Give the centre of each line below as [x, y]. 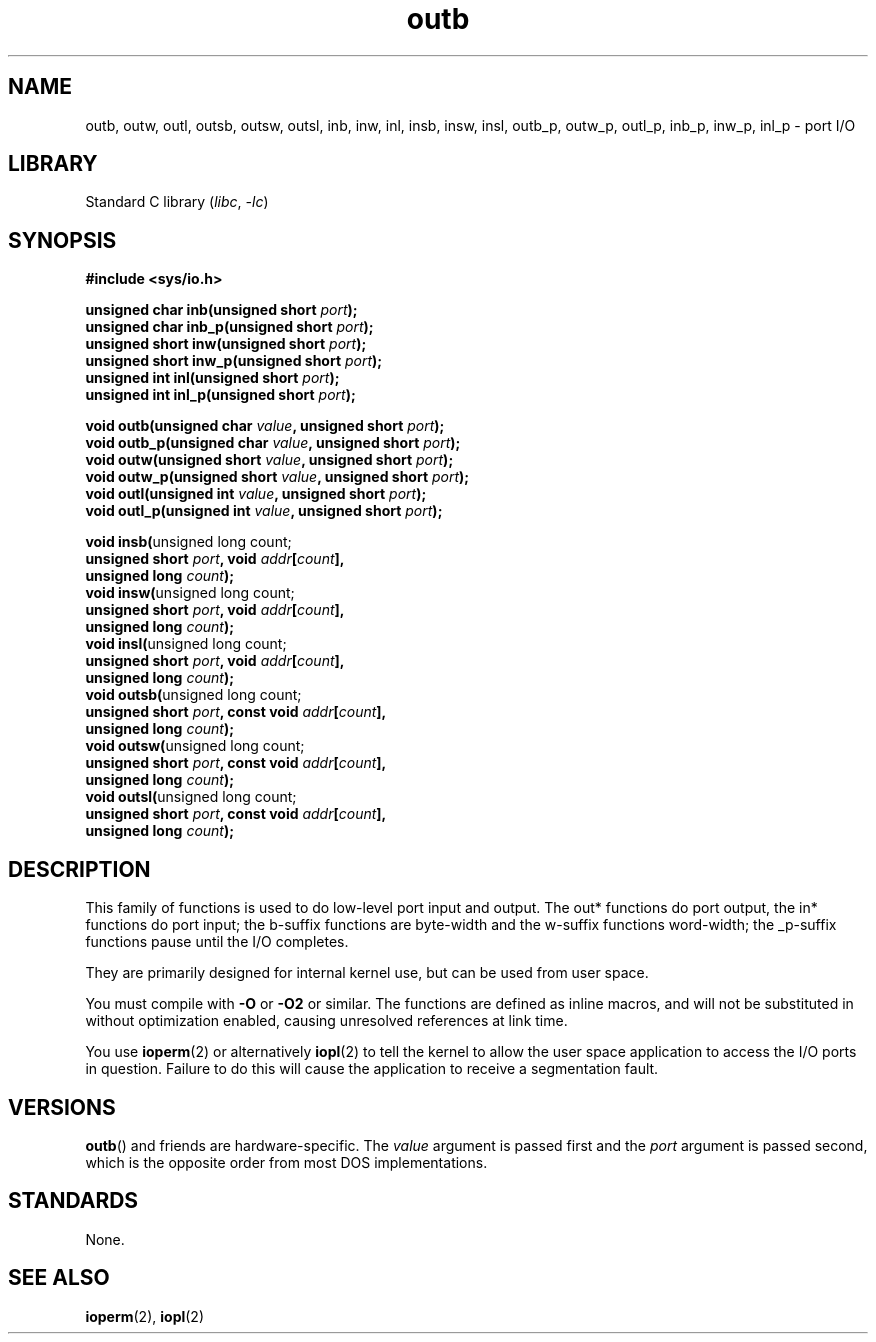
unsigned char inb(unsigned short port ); [221, 310]
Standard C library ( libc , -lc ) [177, 202]
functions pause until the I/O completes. [217, 942]
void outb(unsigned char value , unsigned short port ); [265, 426]
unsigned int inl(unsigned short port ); [212, 378]
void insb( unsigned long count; [188, 542]
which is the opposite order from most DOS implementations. [286, 1162]
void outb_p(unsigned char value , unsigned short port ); [273, 443]
